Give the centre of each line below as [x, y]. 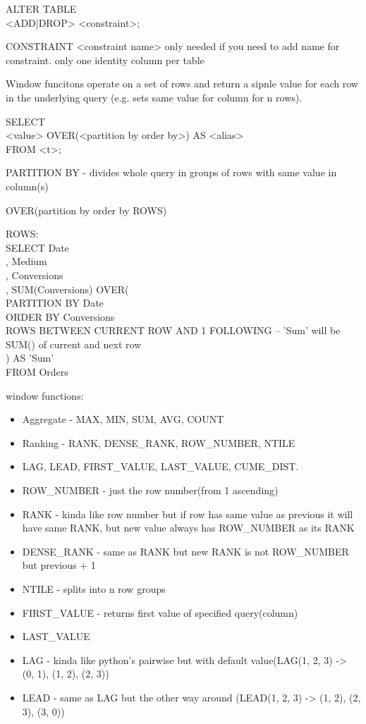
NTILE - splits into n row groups [94, 589]
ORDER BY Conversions [60, 316]
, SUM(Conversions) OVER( [67, 289]
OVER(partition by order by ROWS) [86, 210]
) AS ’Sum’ [30, 358]
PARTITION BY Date [55, 303]
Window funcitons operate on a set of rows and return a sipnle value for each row [182, 84]
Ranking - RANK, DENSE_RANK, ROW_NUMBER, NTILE [159, 442]
